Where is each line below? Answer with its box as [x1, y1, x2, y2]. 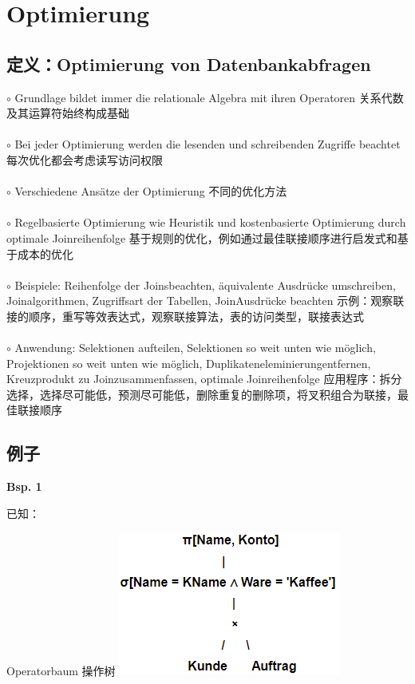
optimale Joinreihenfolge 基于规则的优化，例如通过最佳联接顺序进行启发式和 [6, 229, 397, 246]
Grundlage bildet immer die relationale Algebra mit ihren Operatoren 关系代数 [14, 89, 404, 105]
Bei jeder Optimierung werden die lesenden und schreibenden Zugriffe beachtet [14, 136, 401, 152]
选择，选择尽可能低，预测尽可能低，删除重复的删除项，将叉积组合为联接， [6, 385, 397, 402]
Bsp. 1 [6, 478, 42, 495]
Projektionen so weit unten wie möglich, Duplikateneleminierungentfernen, [6, 354, 371, 371]
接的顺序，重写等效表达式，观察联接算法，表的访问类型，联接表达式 [6, 307, 364, 324]
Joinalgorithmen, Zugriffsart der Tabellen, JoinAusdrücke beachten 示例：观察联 [6, 292, 405, 309]
